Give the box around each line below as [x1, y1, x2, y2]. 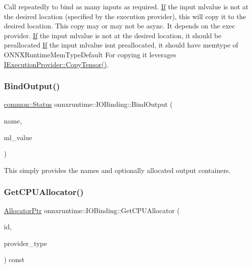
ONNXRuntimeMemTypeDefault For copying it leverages [4, 49, 176, 59]
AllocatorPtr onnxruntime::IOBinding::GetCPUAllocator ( [4, 205, 180, 215]
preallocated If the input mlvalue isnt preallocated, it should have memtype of [4, 40, 238, 50]
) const [4, 254, 25, 265]
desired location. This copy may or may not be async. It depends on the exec [4, 21, 235, 31]
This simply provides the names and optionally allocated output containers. [4, 165, 231, 175]
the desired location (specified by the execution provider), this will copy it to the [4, 11, 246, 21]
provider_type [4, 238, 47, 248]
